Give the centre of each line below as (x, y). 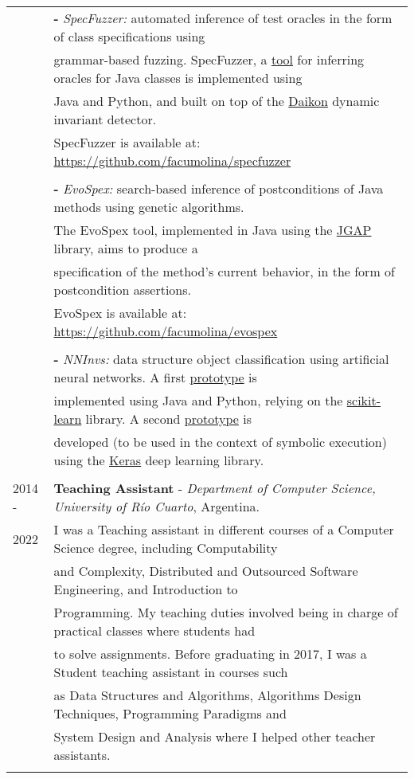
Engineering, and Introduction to (146, 589)
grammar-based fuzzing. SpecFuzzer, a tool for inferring (209, 59)
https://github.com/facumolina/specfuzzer (172, 160)
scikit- (364, 400)
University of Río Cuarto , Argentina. (157, 506)
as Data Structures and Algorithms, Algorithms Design (207, 695)
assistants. (82, 755)
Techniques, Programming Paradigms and (170, 713)
